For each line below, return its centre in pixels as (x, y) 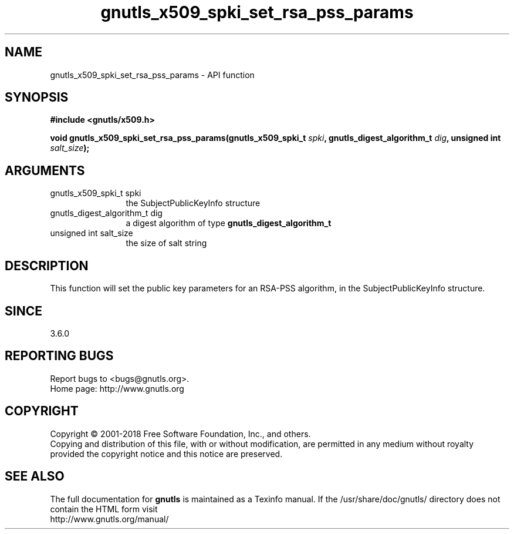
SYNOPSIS (37, 98)
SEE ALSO (35, 476)
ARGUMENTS (45, 170)
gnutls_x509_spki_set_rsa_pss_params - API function (152, 75)
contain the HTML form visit (104, 509)
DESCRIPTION (47, 266)
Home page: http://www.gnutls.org (117, 388)
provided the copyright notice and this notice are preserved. (166, 454)
